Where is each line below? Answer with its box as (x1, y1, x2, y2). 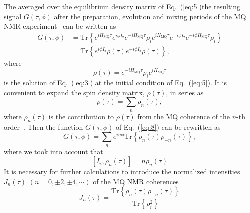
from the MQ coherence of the (137, 111, 230, 121)
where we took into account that (4, 146, 103, 156)
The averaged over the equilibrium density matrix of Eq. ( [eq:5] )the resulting (4, 1, 241, 11)
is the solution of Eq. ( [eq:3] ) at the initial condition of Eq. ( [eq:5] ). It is (4, 77, 227, 88)
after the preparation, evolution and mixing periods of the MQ (54, 11, 246, 21)
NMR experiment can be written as (4, 21, 116, 31)
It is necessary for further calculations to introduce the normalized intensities (4, 166, 240, 177)
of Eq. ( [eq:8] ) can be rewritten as (115, 121, 221, 132)
